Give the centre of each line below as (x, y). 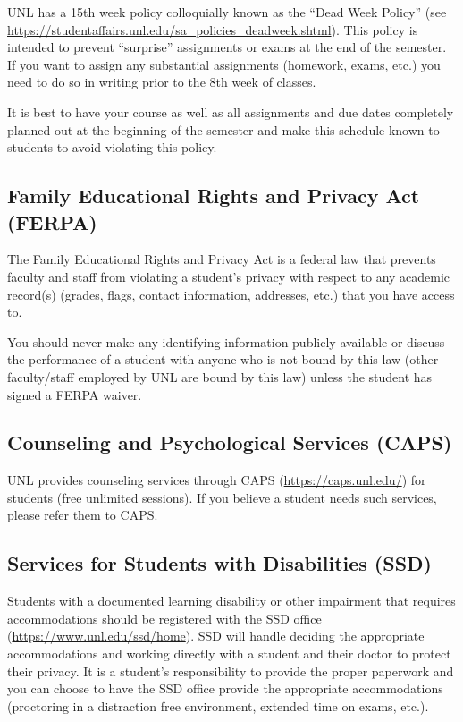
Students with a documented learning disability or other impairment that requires (231, 601)
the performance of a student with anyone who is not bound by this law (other (223, 359)
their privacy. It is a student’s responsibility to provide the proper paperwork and (231, 671)
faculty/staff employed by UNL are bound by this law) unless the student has (220, 376)
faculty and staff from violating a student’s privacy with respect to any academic (229, 276)
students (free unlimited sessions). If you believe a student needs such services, (222, 497)
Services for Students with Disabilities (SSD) (219, 563)
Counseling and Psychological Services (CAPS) (230, 442)
